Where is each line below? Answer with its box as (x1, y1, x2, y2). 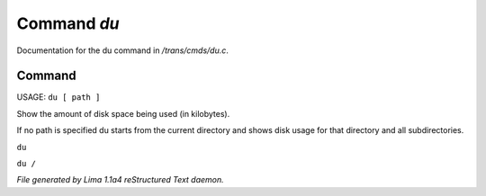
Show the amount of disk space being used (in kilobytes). (16, 108, 230, 119)
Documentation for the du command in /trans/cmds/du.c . (16, 45, 229, 56)
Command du (16, 13, 121, 33)
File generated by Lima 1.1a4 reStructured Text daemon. (16, 174, 224, 185)
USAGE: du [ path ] (16, 92, 101, 102)
